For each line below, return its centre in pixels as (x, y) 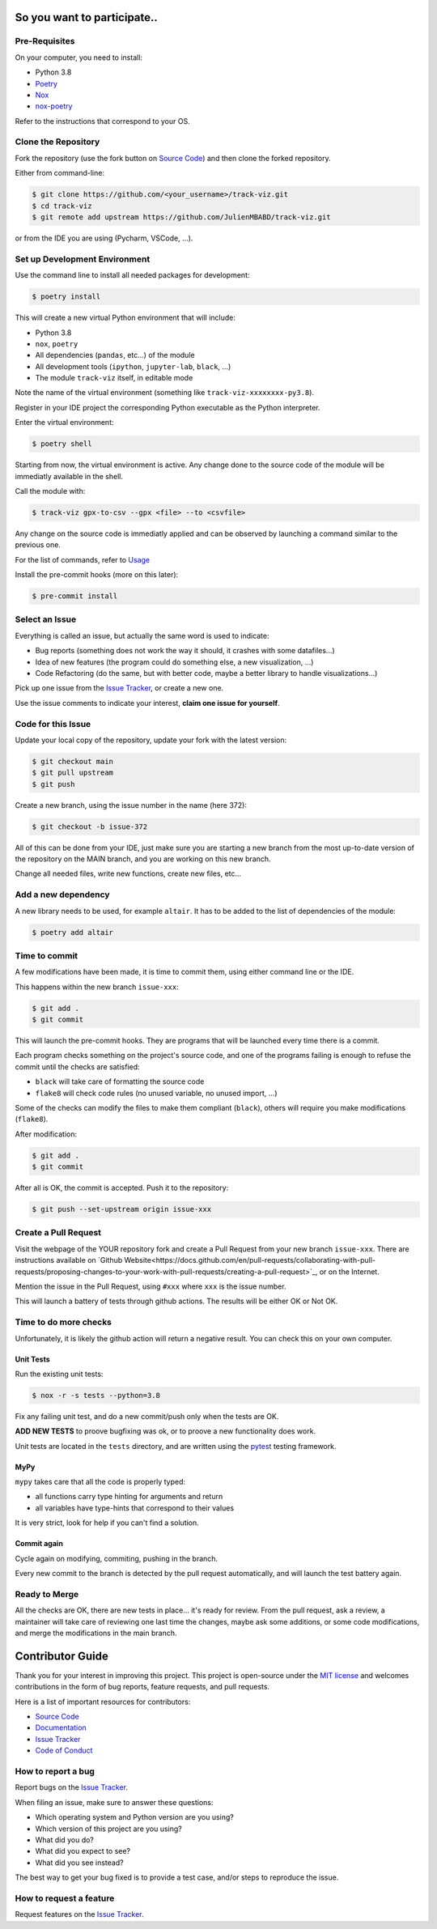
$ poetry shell (62, 444)
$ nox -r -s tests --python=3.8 (96, 1395)
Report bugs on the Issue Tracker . (72, 1787)
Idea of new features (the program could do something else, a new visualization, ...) (174, 662)
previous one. (38, 545)
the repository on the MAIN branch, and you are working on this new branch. (143, 859)
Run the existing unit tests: (59, 1374)
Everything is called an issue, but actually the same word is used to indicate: (142, 635)
